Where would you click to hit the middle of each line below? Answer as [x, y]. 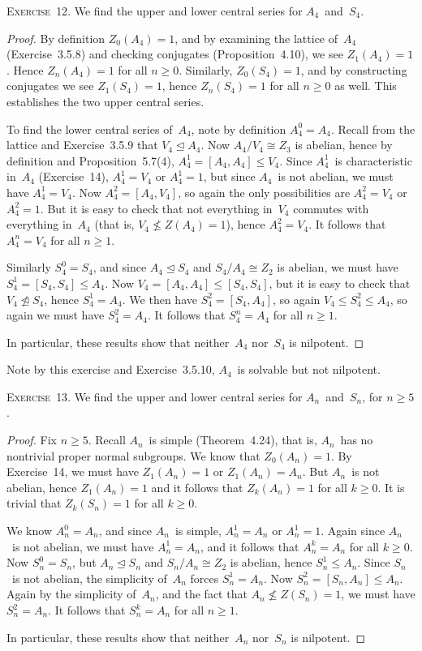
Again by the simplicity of [71, 594]
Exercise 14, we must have [73, 471]
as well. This [366, 86]
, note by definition [239, 128]
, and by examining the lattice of [256, 38]
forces [205, 578]
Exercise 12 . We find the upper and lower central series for [155, 11]
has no [357, 440]
